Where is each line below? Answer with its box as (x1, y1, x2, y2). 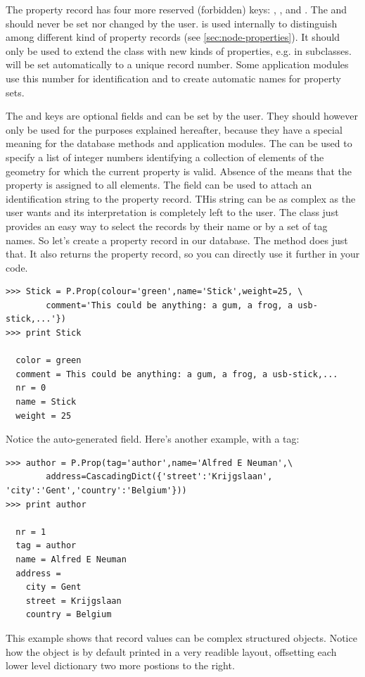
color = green (15, 355, 82, 366)
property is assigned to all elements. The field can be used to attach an (6, 177, 312, 192)
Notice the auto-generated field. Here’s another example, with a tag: (6, 431, 300, 446)
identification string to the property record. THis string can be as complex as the (6, 191, 356, 205)
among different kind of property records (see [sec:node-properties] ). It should (6, 30, 340, 44)
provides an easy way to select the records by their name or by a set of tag (6, 218, 328, 233)
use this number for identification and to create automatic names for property (6, 70, 341, 85)
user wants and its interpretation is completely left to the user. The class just (6, 205, 339, 220)
